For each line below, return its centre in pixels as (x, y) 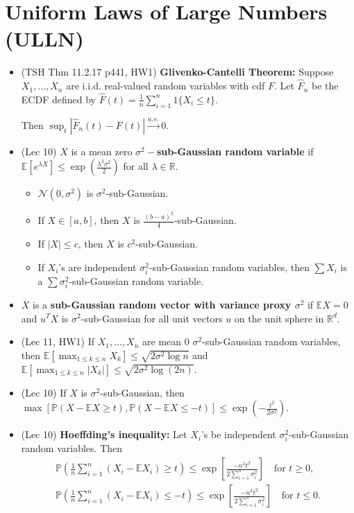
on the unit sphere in (279, 318)
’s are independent (98, 267)
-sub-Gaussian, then (142, 392)
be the (325, 86)
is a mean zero (102, 151)
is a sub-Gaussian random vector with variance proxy (162, 304)
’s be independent (238, 434)
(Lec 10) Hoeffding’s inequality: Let (104, 434)
